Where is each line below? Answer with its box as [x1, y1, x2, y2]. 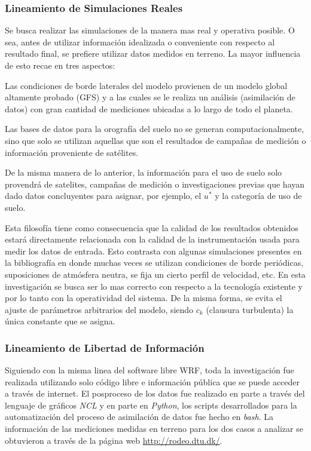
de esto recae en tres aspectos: [5, 59, 115, 71]
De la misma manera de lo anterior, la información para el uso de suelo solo [5, 166, 282, 179]
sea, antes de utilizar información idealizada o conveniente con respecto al [5, 35, 275, 48]
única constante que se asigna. [5, 315, 115, 327]
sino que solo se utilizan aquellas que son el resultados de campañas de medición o [5, 134, 306, 146]
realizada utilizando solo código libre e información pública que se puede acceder [5, 375, 300, 388]
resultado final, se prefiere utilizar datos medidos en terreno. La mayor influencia [5, 47, 301, 60]
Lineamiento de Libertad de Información [5, 340, 205, 355]
